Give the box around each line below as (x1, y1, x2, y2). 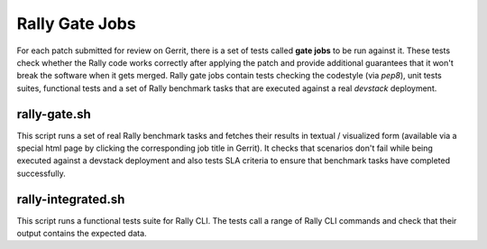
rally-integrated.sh (16, 191, 125, 207)
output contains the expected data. (16, 228, 148, 239)
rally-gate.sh (16, 106, 91, 122)
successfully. (16, 168, 67, 179)
